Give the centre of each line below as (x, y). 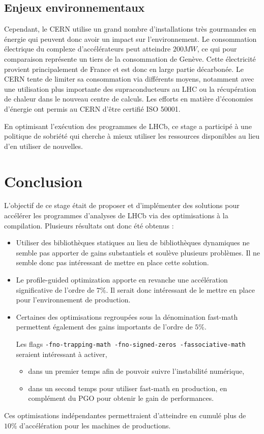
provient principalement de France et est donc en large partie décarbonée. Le (124, 69)
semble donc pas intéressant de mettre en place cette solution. (112, 262)
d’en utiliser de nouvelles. (43, 146)
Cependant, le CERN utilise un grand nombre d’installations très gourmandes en (130, 29)
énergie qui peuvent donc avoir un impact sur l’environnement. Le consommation (130, 39)
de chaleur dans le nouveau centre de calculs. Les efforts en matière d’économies (129, 99)
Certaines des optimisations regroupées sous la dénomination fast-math (127, 316)
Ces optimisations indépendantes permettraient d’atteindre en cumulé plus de (125, 415)
